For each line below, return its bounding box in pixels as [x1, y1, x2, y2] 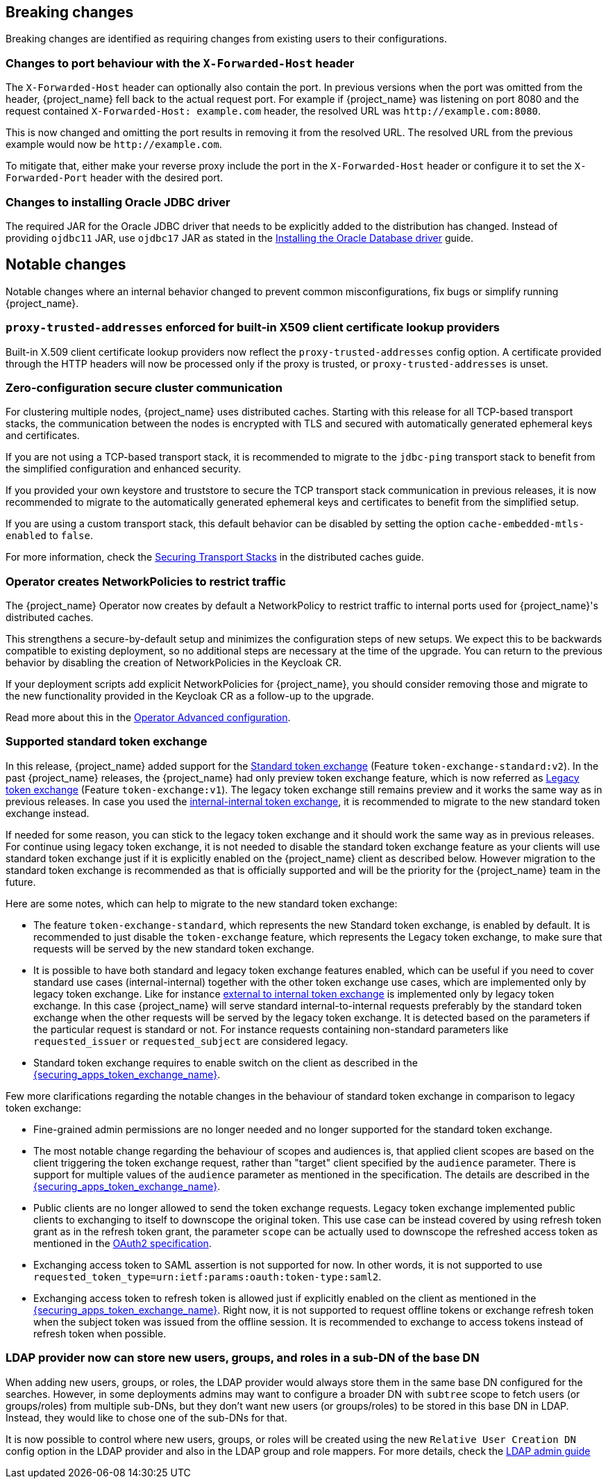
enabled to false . [6, 529, 93, 542]
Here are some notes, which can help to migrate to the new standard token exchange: [6, 897, 398, 909]
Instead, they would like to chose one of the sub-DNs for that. [6, 1411, 287, 1424]
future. [6, 875, 36, 888]
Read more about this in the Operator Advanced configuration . [6, 711, 291, 724]
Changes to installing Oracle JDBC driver [6, 195, 230, 209]
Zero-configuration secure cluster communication [6, 380, 282, 395]
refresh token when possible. [33, 1327, 167, 1339]
